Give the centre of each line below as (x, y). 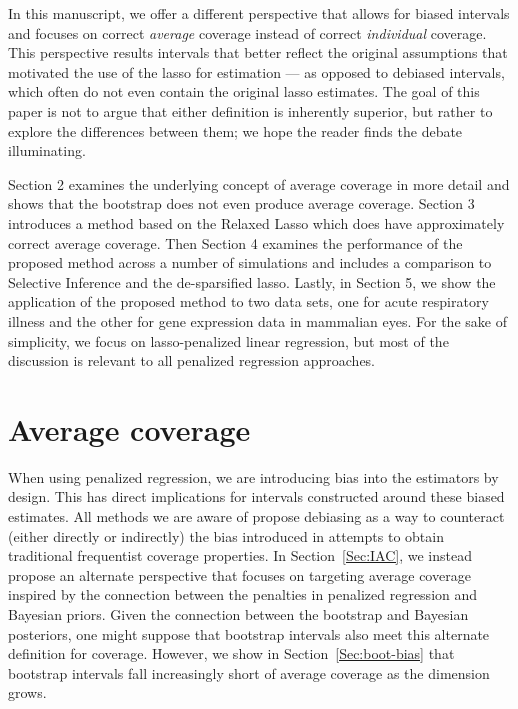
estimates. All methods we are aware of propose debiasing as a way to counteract (256, 516)
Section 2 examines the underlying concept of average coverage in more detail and (259, 183)
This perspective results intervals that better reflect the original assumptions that (258, 52)
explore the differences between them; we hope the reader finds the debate (235, 130)
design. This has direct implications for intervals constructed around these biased (256, 496)
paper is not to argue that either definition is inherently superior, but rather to (250, 110)
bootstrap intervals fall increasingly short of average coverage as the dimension (249, 672)
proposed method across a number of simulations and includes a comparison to (250, 262)
